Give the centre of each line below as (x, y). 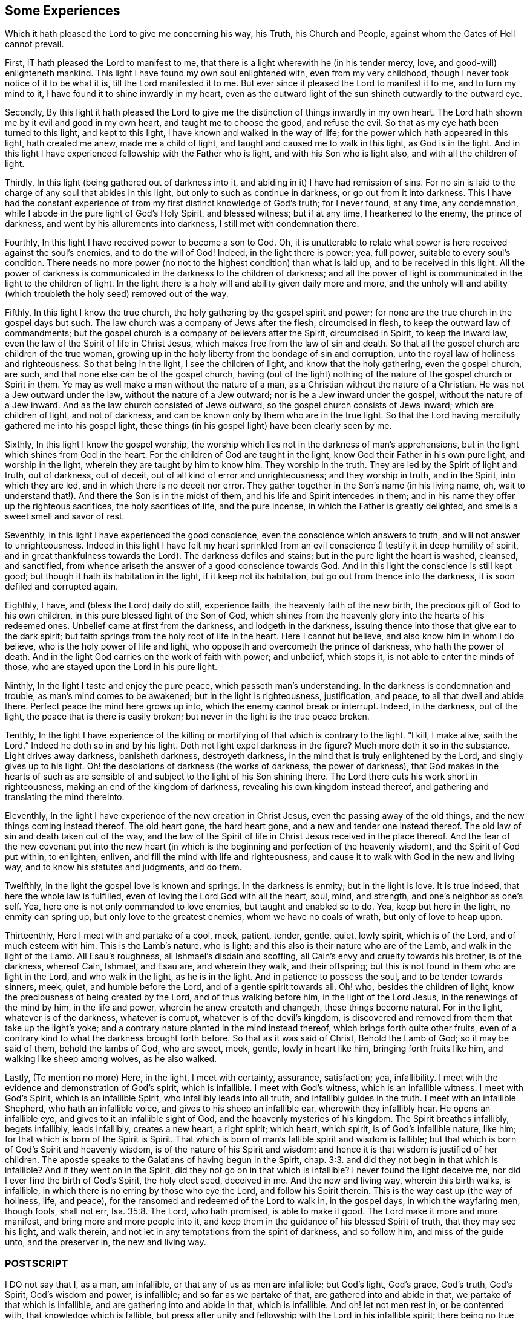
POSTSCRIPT (37, 1263)
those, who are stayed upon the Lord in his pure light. (111, 667)
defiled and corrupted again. (62, 587)
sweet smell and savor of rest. (65, 516)
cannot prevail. (34, 44)
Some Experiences (63, 11)
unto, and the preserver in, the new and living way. (106, 1242)
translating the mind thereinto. (65, 797)
